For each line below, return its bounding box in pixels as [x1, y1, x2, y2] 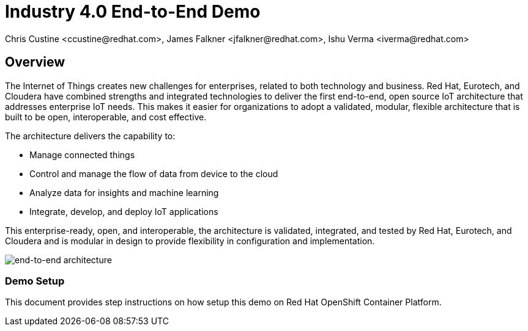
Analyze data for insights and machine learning [29, 187, 219, 198]
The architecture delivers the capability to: [5, 130, 176, 141]
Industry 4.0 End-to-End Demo [5, 1, 261, 22]
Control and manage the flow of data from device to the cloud [29, 168, 278, 179]
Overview [5, 54, 65, 70]
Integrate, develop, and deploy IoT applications [29, 206, 218, 217]
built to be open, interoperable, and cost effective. [5, 111, 207, 122]
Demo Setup [5, 274, 65, 287]
